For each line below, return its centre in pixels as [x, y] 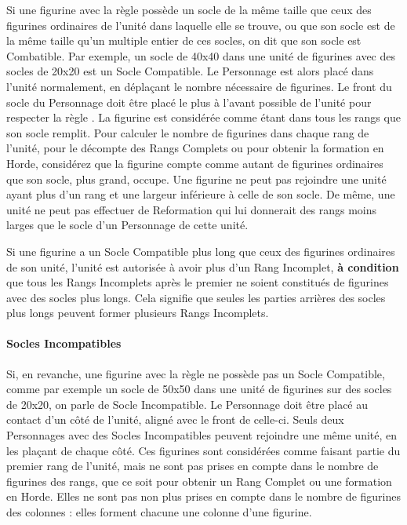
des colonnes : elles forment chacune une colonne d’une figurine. [159, 512]
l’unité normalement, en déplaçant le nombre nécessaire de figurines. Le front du [199, 86]
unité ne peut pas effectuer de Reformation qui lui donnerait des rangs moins [191, 209]
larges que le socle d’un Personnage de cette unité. [127, 225]
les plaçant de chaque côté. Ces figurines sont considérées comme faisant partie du [203, 450]
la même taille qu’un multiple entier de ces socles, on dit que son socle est [184, 40]
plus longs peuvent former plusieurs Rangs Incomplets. [138, 313]
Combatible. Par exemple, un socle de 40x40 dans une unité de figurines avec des [201, 55]
